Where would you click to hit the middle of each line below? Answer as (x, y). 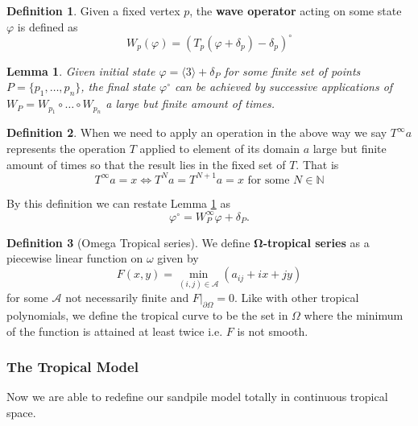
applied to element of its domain (219, 149)
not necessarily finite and (127, 298)
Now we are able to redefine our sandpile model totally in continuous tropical (197, 397)
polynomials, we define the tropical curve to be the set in (147, 315)
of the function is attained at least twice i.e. (115, 331)
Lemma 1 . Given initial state (81, 70)
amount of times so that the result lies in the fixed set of (146, 164)
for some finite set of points (292, 70)
